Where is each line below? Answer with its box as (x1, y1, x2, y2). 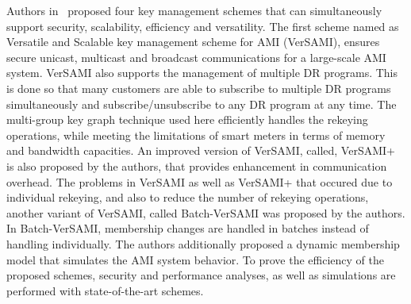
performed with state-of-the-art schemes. (6, 282, 204, 298)
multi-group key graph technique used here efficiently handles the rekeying (6, 111, 368, 128)
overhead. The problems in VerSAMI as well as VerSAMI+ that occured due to (6, 173, 393, 190)
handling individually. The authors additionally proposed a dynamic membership (6, 235, 400, 252)
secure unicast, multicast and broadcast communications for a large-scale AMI (6, 48, 386, 65)
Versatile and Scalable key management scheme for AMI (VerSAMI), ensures (6, 33, 380, 50)
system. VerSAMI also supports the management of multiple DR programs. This (6, 64, 398, 81)
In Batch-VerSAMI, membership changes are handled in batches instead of (6, 220, 369, 237)
